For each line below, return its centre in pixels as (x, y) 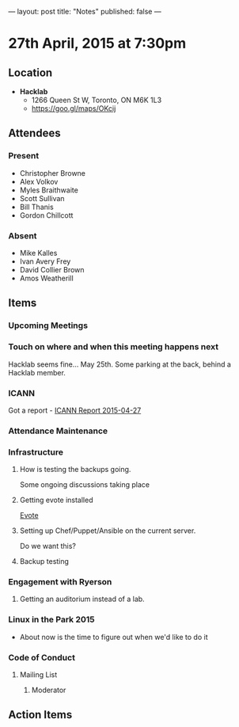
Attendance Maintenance (58, 431)
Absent (23, 235)
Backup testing (44, 561)
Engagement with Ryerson (60, 582)
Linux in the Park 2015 (51, 619)
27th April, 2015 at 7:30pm (97, 44)
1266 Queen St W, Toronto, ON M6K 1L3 (97, 100)
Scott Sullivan (42, 198)
